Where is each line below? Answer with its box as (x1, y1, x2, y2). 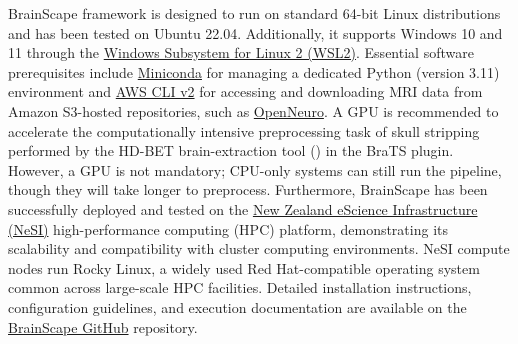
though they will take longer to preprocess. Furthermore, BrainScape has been (8, 179, 488, 200)
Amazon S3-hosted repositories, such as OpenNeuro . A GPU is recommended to (8, 100, 499, 121)
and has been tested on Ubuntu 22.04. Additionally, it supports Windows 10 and (8, 22, 503, 43)
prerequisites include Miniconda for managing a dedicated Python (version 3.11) (8, 61, 500, 82)
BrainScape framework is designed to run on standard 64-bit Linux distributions (8, 3, 501, 23)
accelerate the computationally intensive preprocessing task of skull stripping (8, 120, 480, 141)
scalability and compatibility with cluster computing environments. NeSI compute (8, 238, 510, 259)
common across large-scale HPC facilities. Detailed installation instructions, (8, 277, 472, 298)
